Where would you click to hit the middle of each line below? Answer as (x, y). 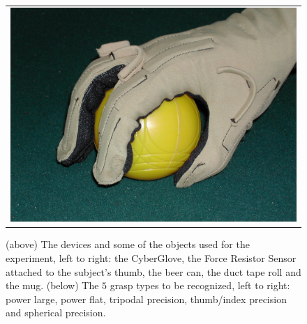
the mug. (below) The (52, 285)
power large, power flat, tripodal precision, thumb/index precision (146, 299)
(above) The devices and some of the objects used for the (128, 244)
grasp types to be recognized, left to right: (200, 285)
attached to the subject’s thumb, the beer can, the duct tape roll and (153, 271)
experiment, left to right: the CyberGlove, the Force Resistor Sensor (151, 257)
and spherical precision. (56, 313)
